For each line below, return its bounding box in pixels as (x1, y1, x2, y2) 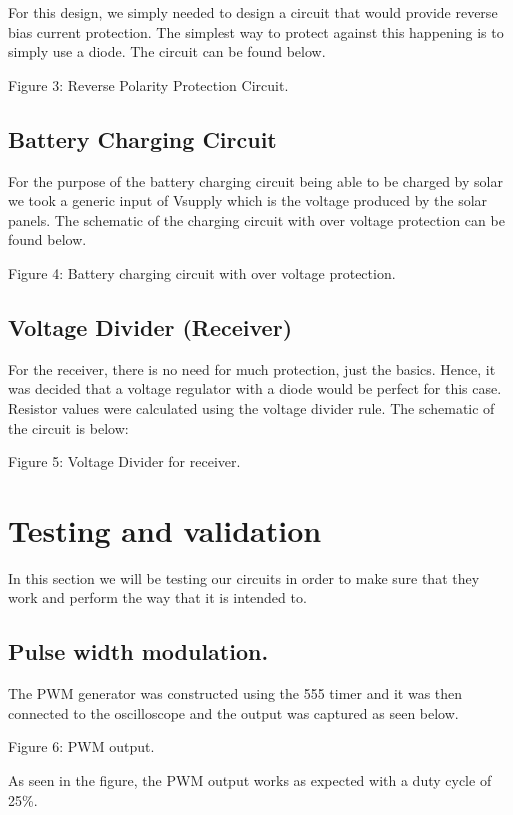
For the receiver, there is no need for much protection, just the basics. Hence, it (8, 358, 496, 379)
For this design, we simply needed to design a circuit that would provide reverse (8, 2, 498, 22)
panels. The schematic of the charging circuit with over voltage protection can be (8, 209, 505, 230)
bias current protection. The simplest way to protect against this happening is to (8, 21, 504, 42)
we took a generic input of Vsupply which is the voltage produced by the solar (8, 190, 488, 211)
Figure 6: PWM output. (8, 736, 155, 757)
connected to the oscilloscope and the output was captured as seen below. (8, 702, 459, 723)
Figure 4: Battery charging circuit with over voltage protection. (8, 262, 396, 283)
